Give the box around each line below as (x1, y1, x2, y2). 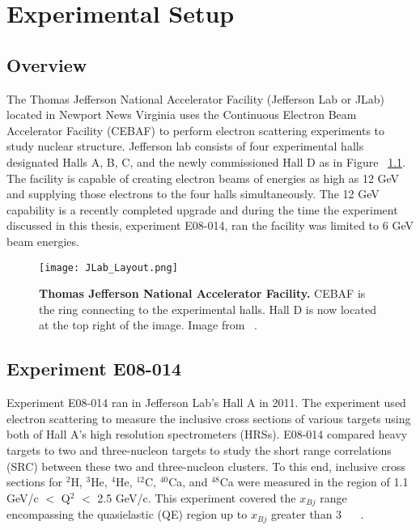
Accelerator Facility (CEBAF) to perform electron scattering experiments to (6, 121, 385, 138)
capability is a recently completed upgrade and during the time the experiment (6, 201, 398, 218)
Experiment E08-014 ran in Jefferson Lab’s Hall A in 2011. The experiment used (6, 394, 406, 411)
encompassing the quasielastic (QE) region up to (6, 506, 248, 523)
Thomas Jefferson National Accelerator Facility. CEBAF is (39, 285, 366, 302)
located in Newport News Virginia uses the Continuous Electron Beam (6, 106, 357, 123)
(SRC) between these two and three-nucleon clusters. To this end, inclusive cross (6, 457, 406, 474)
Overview (6, 52, 87, 77)
